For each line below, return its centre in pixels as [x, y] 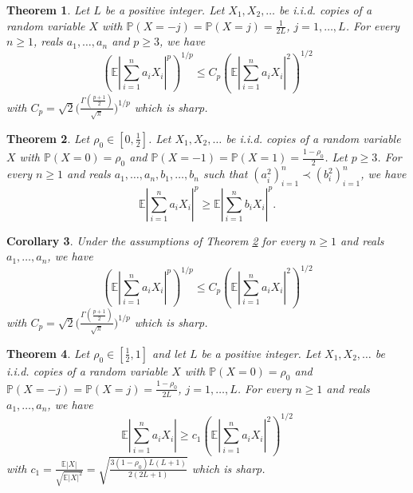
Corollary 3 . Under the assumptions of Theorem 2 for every [156, 240]
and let [169, 353]
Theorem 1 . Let [48, 10]
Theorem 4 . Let [48, 353]
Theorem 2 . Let [48, 138]
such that [225, 174]
